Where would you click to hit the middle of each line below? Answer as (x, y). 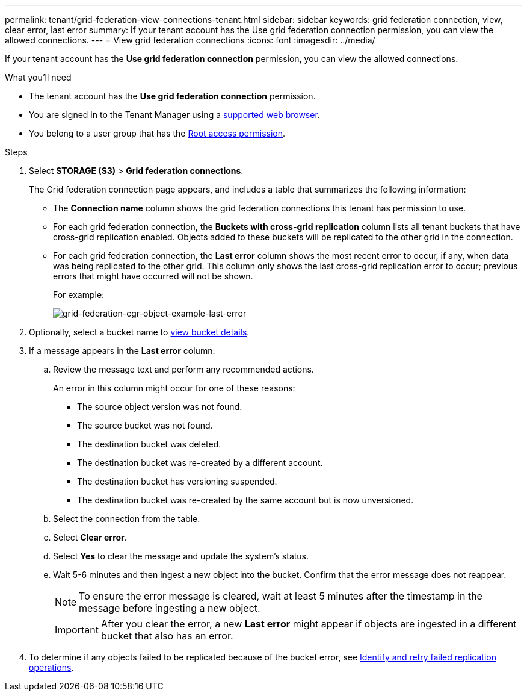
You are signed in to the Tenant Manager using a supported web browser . (174, 115)
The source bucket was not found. (145, 425)
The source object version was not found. (160, 407)
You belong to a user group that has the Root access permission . (157, 133)
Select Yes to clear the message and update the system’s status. (181, 556)
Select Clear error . (90, 537)
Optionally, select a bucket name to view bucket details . (139, 332)
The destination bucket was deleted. (149, 444)
